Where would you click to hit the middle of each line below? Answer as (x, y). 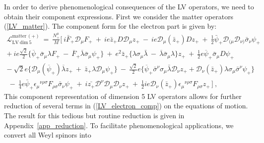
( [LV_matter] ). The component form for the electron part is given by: (110, 26)
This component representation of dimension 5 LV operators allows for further (123, 96)
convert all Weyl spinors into (48, 135)
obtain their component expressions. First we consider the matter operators (119, 16)
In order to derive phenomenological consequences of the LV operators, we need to (129, 6)
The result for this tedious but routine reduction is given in (94, 116)
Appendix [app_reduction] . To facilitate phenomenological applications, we (119, 125)
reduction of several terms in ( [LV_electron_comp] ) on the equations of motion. (126, 106)
